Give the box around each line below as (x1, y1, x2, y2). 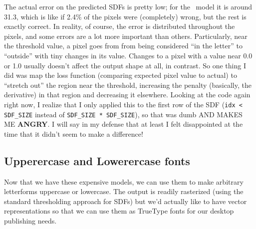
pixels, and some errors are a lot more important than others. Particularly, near (4, 30, 248, 41)
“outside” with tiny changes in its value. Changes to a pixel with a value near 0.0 (4, 50, 253, 60)
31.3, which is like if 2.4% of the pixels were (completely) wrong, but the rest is (4, 11, 247, 21)
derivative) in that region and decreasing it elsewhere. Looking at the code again (4, 89, 251, 100)
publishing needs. (4, 216, 57, 226)
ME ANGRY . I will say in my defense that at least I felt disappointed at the (4, 119, 243, 129)
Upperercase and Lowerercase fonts (4, 153, 190, 168)
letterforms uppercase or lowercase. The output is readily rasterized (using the (4, 186, 244, 197)
